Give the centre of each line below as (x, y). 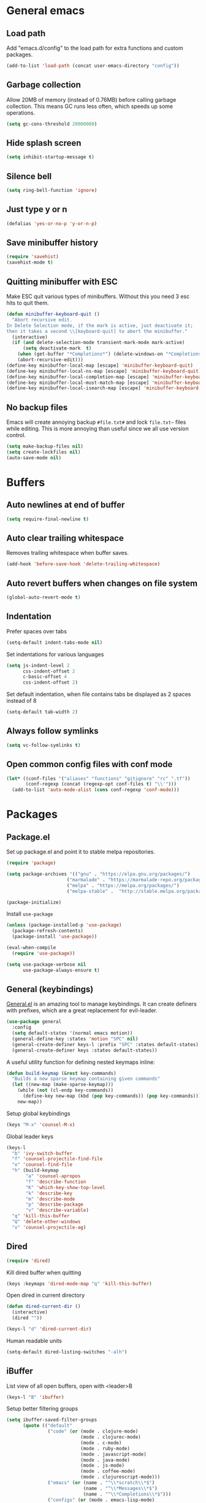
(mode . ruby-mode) (105, 1448)
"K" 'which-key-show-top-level (65, 1187)
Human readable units (34, 1340)
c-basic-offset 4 (45, 677)
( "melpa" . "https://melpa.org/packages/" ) (123, 885)
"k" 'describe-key (49, 1193)
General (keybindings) (50, 989)
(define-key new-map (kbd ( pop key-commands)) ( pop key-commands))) (112, 1096)
